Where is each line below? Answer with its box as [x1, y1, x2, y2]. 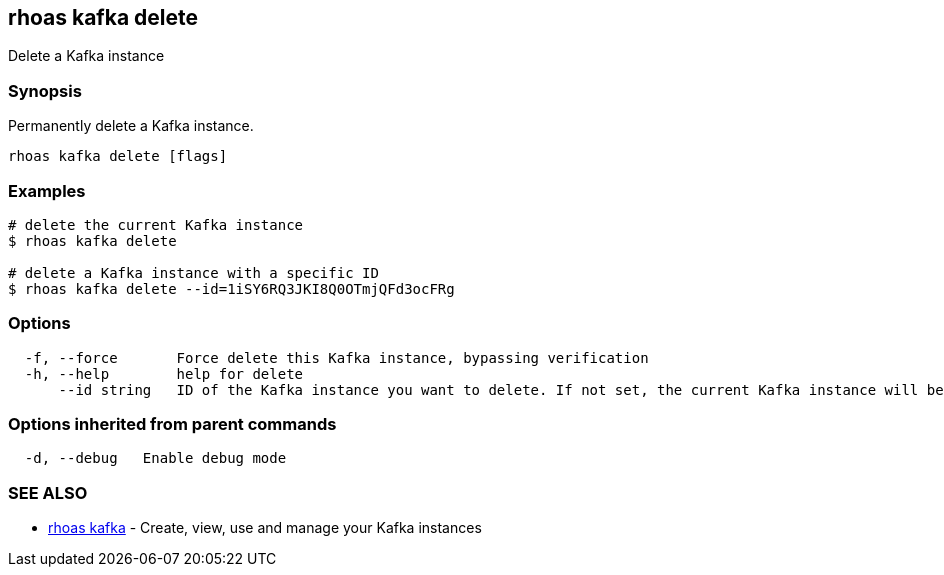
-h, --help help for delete [24, 365, 304, 382]
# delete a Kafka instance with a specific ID [8, 264, 379, 281]
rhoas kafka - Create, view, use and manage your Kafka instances [48, 519, 482, 537]
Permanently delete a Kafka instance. [8, 117, 254, 135]
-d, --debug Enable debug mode [24, 450, 287, 467]
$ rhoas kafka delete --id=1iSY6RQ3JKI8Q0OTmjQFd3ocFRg [8, 280, 455, 297]
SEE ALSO [8, 482, 88, 503]
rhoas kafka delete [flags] [8, 148, 228, 165]
